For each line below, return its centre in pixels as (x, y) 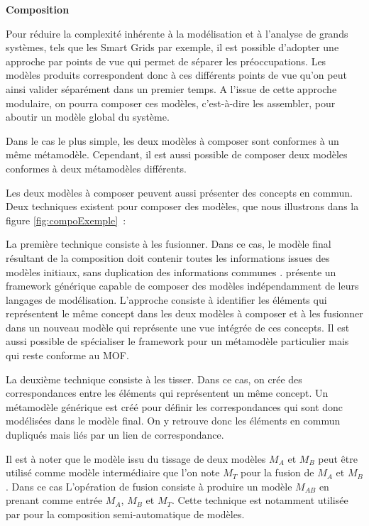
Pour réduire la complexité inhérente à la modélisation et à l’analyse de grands (177, 33)
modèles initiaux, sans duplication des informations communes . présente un (171, 272)
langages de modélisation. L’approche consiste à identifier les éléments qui (166, 299)
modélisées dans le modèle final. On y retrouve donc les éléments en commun (173, 421)
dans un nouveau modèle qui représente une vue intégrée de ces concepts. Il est (178, 327)
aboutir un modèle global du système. (88, 117)
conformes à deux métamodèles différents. (96, 168)
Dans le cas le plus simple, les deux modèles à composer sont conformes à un (172, 140)
